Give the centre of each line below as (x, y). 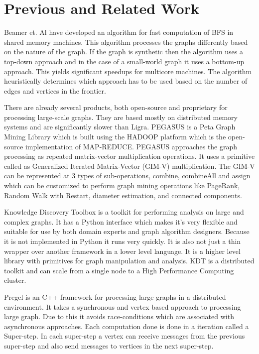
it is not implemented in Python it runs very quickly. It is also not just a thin (123, 241)
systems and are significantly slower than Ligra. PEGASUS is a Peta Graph (120, 127)
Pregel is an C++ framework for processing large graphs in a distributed (115, 296)
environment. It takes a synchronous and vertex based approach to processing (123, 306)
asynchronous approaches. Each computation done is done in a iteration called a (127, 326)
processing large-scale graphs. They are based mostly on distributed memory (121, 117)
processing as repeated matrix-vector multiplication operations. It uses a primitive (129, 156)
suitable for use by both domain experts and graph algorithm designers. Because (127, 231)
